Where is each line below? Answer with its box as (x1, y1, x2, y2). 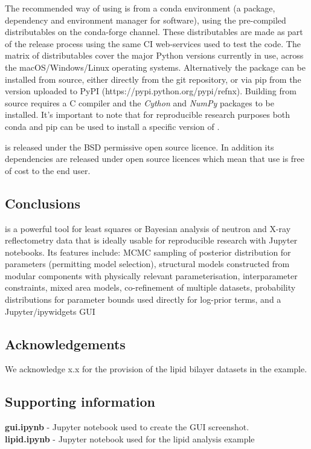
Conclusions (5, 193, 81, 212)
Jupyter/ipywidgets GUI (5, 305, 95, 317)
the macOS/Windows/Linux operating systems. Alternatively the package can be (5, 60, 306, 73)
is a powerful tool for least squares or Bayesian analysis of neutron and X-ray (5, 222, 291, 234)
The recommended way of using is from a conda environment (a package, (5, 2, 275, 14)
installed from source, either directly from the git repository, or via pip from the (5, 73, 301, 85)
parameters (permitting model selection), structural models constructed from (5, 257, 290, 270)
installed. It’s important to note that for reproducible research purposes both (5, 108, 290, 121)
